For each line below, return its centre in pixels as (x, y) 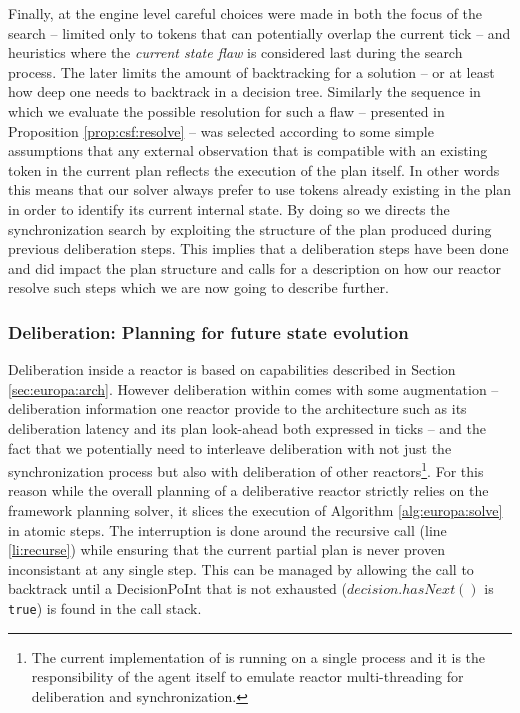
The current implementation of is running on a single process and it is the (258, 656)
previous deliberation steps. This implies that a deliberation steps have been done (258, 248)
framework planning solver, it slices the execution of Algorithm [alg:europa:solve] (255, 509)
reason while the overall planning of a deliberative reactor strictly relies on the (248, 490)
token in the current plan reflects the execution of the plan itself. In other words (254, 169)
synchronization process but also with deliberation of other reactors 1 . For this (246, 469)
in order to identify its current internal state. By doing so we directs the (229, 208)
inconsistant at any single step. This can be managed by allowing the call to (241, 568)
